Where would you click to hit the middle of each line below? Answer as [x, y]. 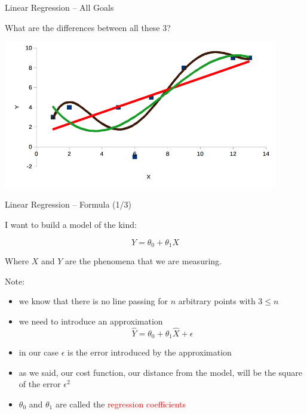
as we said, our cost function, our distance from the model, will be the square [160, 372]
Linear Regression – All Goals [59, 7]
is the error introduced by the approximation [150, 352]
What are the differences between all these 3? [88, 27]
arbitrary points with [217, 301]
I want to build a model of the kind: [71, 224]
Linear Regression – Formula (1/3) [68, 204]
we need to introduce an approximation [91, 321]
